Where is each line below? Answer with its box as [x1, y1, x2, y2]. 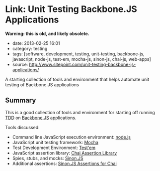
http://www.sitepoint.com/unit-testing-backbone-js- [29, 61, 136, 67]
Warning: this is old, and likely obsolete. [5, 30, 89, 36]
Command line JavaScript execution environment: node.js [12, 134, 131, 140]
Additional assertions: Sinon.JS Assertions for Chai [12, 161, 117, 167]
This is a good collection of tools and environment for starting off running [5, 109, 155, 115]
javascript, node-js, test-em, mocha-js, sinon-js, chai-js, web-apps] [12, 56, 152, 62]
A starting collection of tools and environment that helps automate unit [5, 76, 150, 82]
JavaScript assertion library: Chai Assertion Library [12, 150, 117, 156]
